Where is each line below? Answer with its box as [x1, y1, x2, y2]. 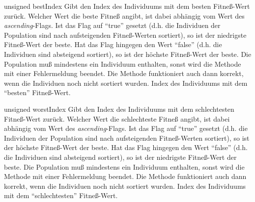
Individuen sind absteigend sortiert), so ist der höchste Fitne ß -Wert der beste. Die [4, 49, 252, 59]
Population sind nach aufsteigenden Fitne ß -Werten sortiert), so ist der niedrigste [4, 29, 247, 40]
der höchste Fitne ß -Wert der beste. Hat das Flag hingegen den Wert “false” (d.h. [4, 142, 248, 152]
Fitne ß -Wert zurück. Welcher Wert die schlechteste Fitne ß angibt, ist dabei [4, 113, 230, 124]
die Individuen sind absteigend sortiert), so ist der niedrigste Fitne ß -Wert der [4, 151, 237, 162]
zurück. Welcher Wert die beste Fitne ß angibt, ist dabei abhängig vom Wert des [4, 10, 245, 21]
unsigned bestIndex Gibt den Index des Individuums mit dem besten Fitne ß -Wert [4, 1, 250, 11]
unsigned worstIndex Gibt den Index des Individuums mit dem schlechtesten [4, 103, 234, 114]
